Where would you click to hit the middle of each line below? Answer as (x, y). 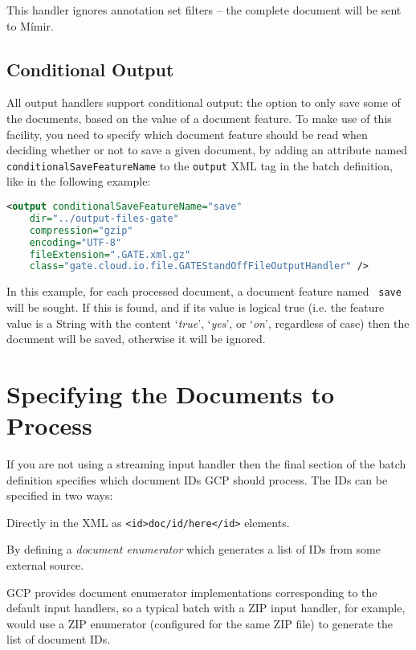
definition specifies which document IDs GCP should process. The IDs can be (197, 479)
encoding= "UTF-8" (75, 242)
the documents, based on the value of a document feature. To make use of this (199, 118)
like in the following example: (79, 181)
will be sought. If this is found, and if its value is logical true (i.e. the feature (196, 307)
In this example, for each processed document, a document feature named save (204, 291)
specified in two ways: (60, 495)
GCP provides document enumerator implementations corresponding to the (192, 592)
